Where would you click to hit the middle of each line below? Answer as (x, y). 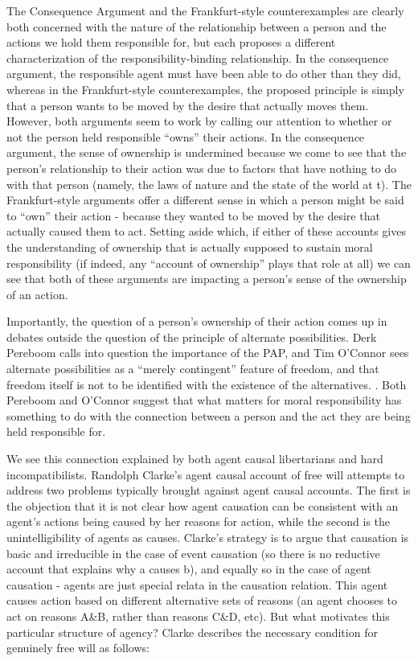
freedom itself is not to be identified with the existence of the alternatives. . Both (207, 384)
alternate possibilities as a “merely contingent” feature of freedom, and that (193, 369)
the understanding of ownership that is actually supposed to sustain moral (190, 246)
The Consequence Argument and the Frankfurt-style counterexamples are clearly (205, 10)
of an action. (37, 294)
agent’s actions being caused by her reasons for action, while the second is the (199, 521)
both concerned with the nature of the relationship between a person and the (197, 26)
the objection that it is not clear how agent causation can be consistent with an (203, 505)
